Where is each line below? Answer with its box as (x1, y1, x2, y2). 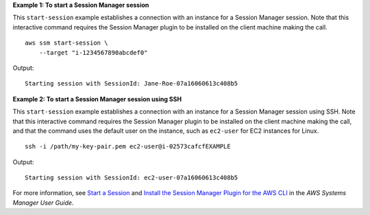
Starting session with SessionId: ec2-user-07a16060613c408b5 (25, 174, 238, 181)
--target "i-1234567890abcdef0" (38, 49, 148, 56)
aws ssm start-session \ (25, 39, 108, 47)
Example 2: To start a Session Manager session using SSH (12, 94, 182, 103)
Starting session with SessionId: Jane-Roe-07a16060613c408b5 (25, 79, 238, 88)
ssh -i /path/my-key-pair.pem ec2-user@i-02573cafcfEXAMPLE (25, 142, 231, 151)
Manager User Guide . (12, 199, 74, 207)
